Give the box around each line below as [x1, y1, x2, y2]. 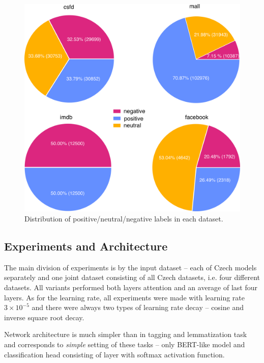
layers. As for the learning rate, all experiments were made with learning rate [4, 292, 245, 302]
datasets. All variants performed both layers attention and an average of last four [4, 282, 258, 293]
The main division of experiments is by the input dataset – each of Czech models [4, 262, 257, 272]
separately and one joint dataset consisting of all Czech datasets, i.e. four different [4, 272, 260, 283]
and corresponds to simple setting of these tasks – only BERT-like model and [4, 339, 245, 349]
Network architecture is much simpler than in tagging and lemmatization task [4, 329, 247, 340]
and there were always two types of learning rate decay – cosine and [32, 302, 244, 313]
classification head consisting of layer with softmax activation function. [4, 349, 225, 359]
